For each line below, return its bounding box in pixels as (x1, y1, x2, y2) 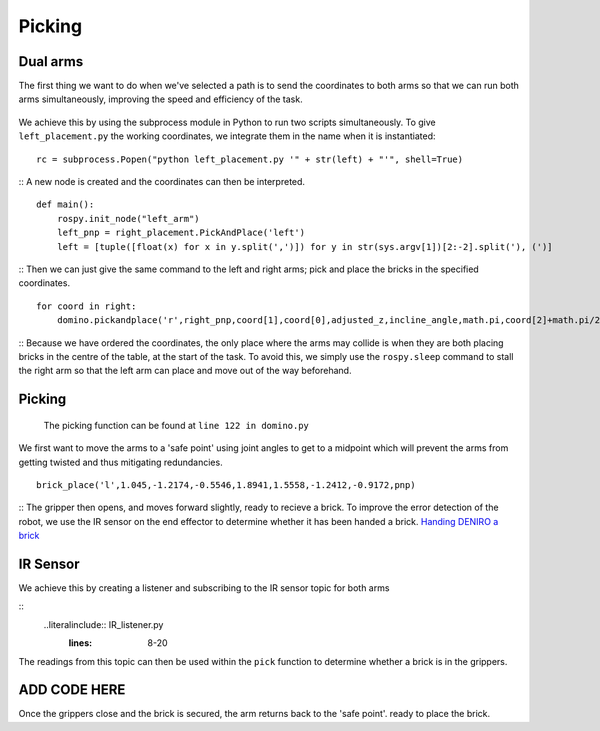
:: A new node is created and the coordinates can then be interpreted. (18, 176, 305, 188)
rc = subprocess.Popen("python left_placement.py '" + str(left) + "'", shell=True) (36, 153, 464, 165)
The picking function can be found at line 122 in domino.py (43, 419, 310, 431)
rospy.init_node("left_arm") (56, 213, 200, 224)
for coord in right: (36, 300, 137, 312)
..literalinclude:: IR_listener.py (43, 618, 164, 630)
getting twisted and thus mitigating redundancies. (18, 456, 224, 468)
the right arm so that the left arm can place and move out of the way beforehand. (18, 365, 352, 377)
